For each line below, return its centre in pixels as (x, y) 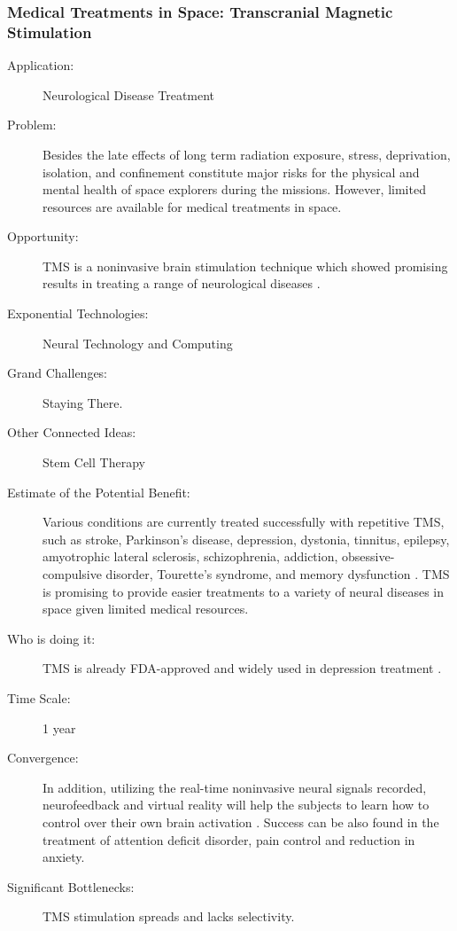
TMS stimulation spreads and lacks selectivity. (169, 916)
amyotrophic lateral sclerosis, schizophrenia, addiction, (190, 556)
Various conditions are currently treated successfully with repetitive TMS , (244, 522)
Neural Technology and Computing (138, 343)
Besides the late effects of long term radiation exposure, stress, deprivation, (247, 154)
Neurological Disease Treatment (129, 94)
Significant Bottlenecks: (71, 886)
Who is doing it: (51, 638)
